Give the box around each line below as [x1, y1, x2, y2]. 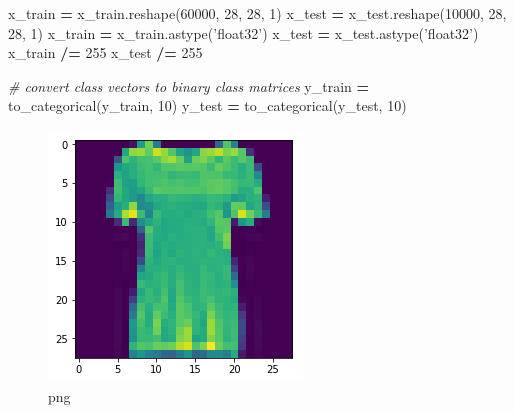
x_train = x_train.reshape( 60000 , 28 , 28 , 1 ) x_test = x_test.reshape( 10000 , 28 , [8, 3, 507, 23]
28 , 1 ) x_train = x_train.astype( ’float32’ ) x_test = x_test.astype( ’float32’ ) [8, 22, 479, 43]
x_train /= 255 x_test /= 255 [8, 42, 203, 63]
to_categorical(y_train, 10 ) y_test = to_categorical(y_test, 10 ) [8, 95, 407, 116]
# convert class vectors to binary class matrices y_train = [8, 75, 370, 96]
